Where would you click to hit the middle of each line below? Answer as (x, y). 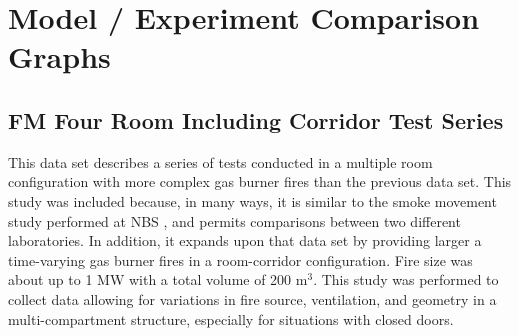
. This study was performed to (406, 279)
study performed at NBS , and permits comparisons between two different (234, 220)
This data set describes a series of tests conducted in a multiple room (220, 161)
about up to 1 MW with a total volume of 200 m (158, 279)
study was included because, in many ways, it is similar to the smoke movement (252, 200)
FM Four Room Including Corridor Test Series (256, 119)
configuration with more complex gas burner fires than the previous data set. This (260, 181)
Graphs (59, 56)
